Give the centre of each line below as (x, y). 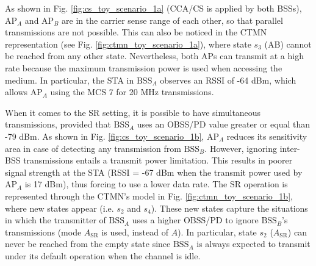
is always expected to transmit (253, 244)
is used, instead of (135, 232)
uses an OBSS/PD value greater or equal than (223, 124)
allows (16, 92)
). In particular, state (217, 232)
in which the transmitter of (56, 220)
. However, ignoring (241, 148)
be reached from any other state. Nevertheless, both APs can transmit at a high (154, 56)
